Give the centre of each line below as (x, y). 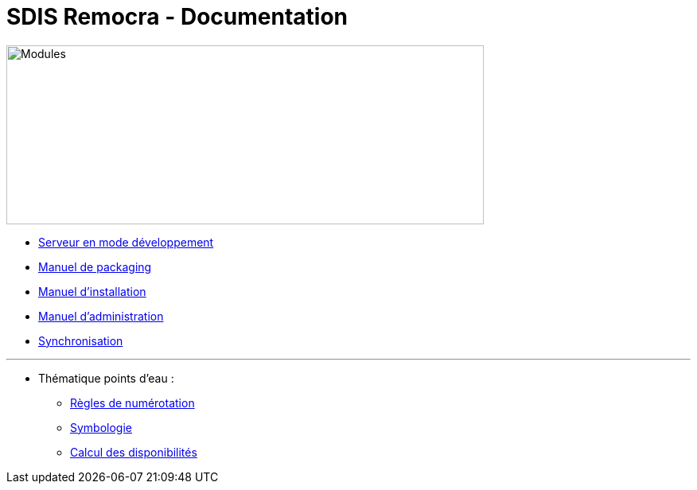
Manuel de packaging (95, 266)
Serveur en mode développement (126, 242)
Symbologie (101, 427)
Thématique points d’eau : (106, 378)
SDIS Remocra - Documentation (177, 17)
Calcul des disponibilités (134, 452)
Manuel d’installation (92, 291)
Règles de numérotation (132, 402)
